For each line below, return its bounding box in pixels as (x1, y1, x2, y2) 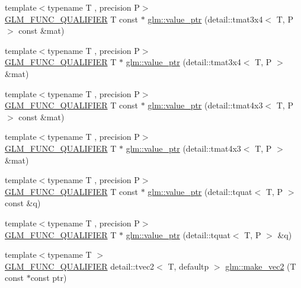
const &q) (5, 197, 41, 209)
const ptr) (30, 271, 67, 284)
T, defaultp (168, 260, 209, 272)
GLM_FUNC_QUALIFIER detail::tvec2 (5, 260, 155, 272)
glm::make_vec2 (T (225, 260, 296, 272)
